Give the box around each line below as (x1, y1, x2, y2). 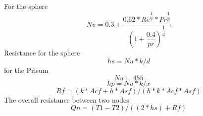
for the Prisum (4, 65, 49, 75)
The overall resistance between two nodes (4, 94, 129, 105)
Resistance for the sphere (4, 48, 80, 58)
